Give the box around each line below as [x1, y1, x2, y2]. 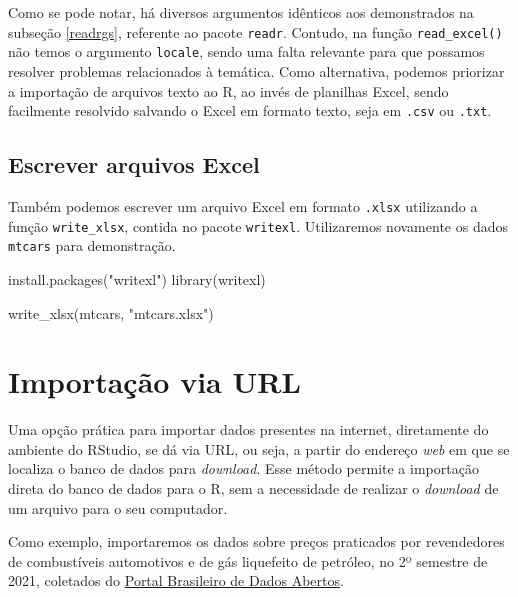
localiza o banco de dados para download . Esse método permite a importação [8, 458, 479, 479]
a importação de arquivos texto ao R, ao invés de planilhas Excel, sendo [8, 80, 449, 101]
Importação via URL [8, 361, 301, 402]
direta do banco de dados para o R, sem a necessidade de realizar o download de [8, 478, 499, 499]
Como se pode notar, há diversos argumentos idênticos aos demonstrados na [8, 2, 474, 22]
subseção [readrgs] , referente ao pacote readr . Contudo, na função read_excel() [8, 21, 503, 42]
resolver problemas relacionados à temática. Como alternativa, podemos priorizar [8, 60, 505, 81]
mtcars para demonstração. [8, 235, 176, 256]
